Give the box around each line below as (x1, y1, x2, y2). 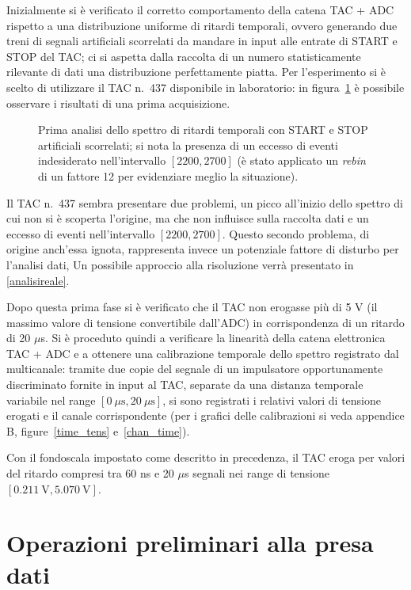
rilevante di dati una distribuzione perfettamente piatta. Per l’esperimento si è (6, 63, 386, 80)
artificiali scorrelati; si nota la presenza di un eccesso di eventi (38, 136, 338, 153)
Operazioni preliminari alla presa (6, 527, 374, 559)
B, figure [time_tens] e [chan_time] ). (6, 422, 190, 439)
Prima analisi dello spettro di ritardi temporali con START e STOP (38, 121, 368, 138)
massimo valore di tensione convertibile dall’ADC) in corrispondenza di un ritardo (6, 314, 405, 330)
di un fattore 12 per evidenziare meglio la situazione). (38, 167, 299, 184)
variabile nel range (6, 391, 96, 408)
